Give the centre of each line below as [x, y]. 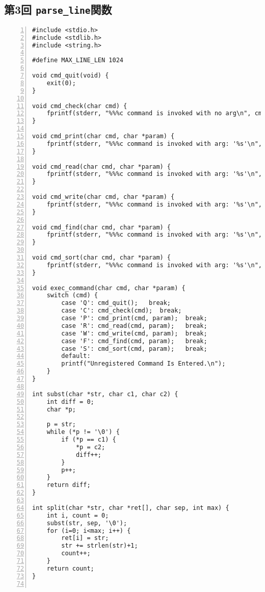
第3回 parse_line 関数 [58, 9]
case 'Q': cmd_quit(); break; [116, 303]
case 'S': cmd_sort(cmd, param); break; [134, 349]
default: [76, 356]
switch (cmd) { [72, 295]
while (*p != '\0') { [83, 432]
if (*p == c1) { [89, 440]
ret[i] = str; [85, 538]
